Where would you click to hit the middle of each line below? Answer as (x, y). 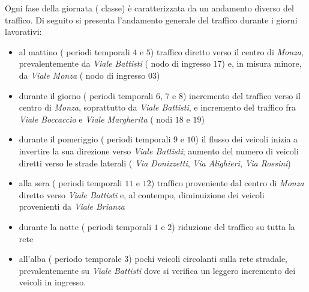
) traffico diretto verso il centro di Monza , (227, 51)
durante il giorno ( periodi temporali (86, 95)
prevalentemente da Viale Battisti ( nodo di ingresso (115, 63)
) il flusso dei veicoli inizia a (247, 139)
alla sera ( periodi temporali (70, 183)
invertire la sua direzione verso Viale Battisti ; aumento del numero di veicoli (159, 151)
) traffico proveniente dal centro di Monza (227, 183)
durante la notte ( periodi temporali (85, 226)
